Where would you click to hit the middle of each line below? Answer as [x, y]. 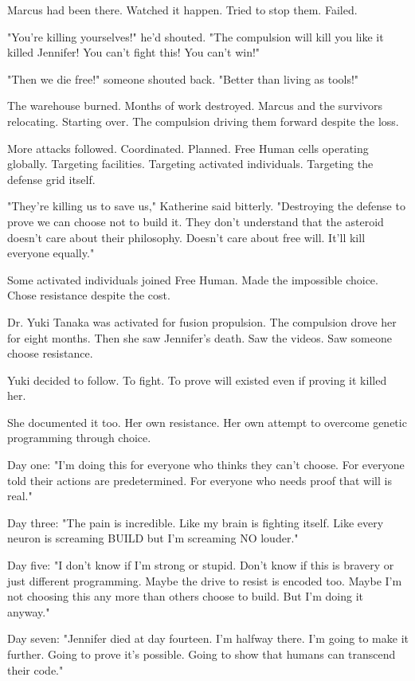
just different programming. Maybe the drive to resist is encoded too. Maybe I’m [205, 580]
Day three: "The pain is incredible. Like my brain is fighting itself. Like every [196, 522]
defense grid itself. [51, 179]
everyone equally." [51, 253]
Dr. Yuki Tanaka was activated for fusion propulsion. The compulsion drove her [202, 321]
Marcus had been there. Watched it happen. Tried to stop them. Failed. [182, 10]
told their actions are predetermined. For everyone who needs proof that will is [200, 480]
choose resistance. [50, 353]
